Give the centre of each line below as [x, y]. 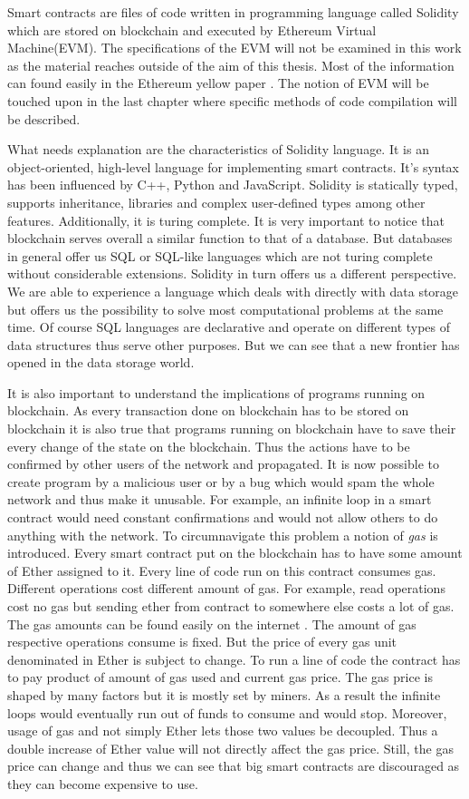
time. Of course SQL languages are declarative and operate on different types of [229, 327]
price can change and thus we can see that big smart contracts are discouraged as [234, 766]
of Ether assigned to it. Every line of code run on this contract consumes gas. [222, 570]
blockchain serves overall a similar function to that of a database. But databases [230, 238]
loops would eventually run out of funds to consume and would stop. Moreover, [227, 712]
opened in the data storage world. [101, 362]
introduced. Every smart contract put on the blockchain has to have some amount [235, 553]
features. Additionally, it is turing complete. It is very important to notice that [226, 220]
